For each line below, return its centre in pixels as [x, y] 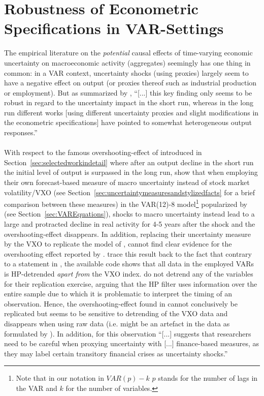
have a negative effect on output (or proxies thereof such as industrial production [130, 83]
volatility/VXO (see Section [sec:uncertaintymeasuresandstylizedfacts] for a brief [130, 192]
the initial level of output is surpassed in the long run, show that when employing [131, 172]
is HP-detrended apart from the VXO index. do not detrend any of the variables [129, 274]
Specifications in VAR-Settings [114, 28]
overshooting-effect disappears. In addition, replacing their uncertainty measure [127, 234]
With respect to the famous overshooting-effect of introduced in [103, 152]
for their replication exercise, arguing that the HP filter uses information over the [131, 283]
